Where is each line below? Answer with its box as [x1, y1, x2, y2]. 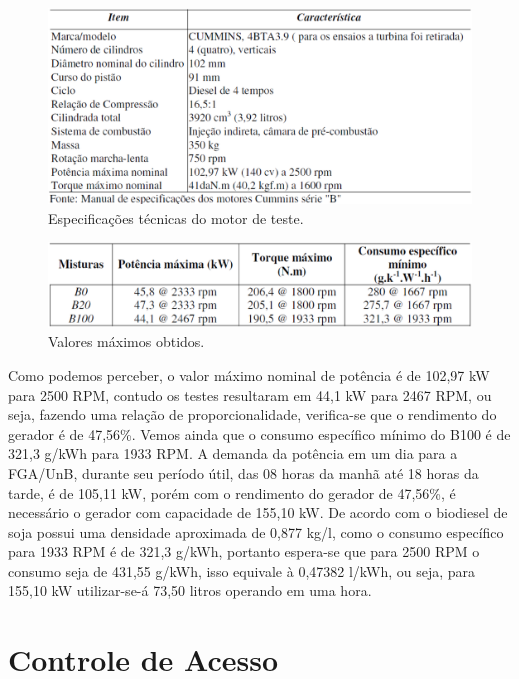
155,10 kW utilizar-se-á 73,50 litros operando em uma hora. [8, 580, 372, 601]
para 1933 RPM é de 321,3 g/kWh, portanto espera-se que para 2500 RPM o [8, 541, 480, 562]
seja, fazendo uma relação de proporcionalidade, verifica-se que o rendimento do [8, 404, 497, 425]
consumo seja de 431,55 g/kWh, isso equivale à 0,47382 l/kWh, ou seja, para [8, 560, 476, 581]
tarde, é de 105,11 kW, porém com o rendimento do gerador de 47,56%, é [8, 482, 456, 503]
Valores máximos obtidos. [48, 331, 205, 352]
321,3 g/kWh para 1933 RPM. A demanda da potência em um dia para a [8, 443, 458, 464]
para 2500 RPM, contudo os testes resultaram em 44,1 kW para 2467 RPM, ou [8, 384, 492, 405]
